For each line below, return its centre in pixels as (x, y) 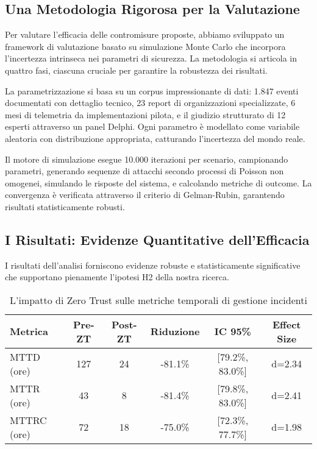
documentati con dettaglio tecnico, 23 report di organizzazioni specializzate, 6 (150, 103)
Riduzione (175, 331)
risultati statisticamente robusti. (65, 206)
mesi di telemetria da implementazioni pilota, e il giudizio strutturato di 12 (145, 114)
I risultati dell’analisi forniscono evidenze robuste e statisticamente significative (153, 265)
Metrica (29, 331)
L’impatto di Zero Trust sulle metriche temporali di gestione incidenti (158, 300)
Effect (287, 324)
